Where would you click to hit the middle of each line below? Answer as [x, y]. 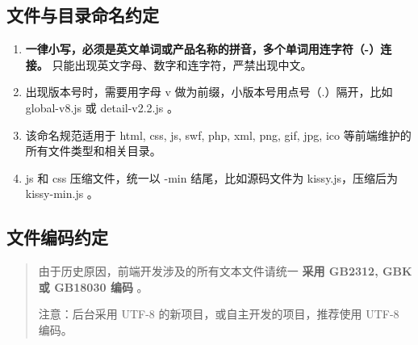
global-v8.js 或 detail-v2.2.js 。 [102, 107]
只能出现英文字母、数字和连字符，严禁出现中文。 [182, 64]
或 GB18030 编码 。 [93, 286]
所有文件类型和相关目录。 [93, 151]
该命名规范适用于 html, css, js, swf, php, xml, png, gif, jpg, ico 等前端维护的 [218, 135]
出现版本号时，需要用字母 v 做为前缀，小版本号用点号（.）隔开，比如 [209, 92]
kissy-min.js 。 [62, 194]
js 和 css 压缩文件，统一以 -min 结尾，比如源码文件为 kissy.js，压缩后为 [212, 177]
